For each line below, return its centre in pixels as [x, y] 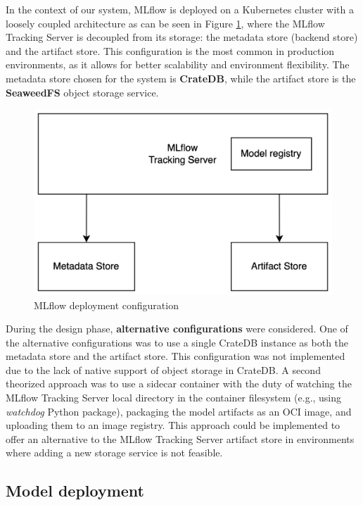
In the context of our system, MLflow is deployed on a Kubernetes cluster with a [180, 9]
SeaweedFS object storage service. [82, 92]
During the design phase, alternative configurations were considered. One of [177, 329]
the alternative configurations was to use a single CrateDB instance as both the [177, 342]
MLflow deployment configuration [106, 305]
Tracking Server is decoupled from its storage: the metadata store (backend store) [182, 37]
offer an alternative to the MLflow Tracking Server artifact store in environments [180, 438]
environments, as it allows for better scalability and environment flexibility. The [178, 64]
